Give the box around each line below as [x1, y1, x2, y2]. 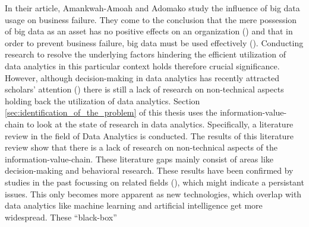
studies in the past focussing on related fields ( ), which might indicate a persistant [5, 175, 304, 188]
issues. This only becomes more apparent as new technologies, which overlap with [5, 187, 302, 200]
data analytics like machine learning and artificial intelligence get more [5, 199, 263, 212]
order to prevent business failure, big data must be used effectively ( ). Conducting [5, 36, 304, 49]
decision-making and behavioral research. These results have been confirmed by [5, 164, 294, 177]
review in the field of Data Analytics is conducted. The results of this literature [5, 129, 294, 142]
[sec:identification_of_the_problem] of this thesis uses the [5, 106, 217, 119]
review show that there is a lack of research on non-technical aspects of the [5, 141, 278, 154]
